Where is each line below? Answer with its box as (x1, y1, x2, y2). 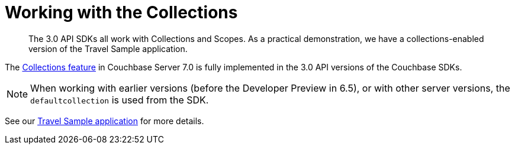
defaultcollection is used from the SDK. (30, 93, 209, 106)
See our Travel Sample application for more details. (5, 115, 204, 126)
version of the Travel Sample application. (28, 43, 188, 54)
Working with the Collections (5, 2, 238, 22)
